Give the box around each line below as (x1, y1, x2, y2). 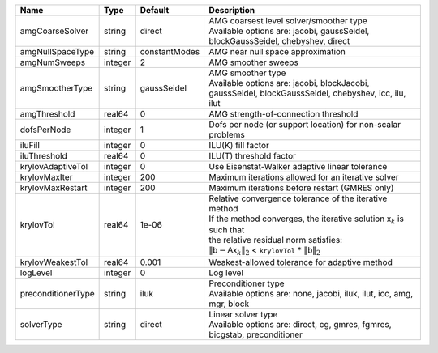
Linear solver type (208, 308, 278, 320)
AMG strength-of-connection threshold (208, 108, 359, 119)
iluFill (19, 140, 41, 151)
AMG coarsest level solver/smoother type (208, 15, 368, 26)
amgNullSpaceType (19, 46, 95, 57)
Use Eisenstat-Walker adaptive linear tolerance (208, 161, 388, 172)
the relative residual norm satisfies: (208, 235, 343, 246)
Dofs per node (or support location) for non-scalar (208, 119, 401, 130)
